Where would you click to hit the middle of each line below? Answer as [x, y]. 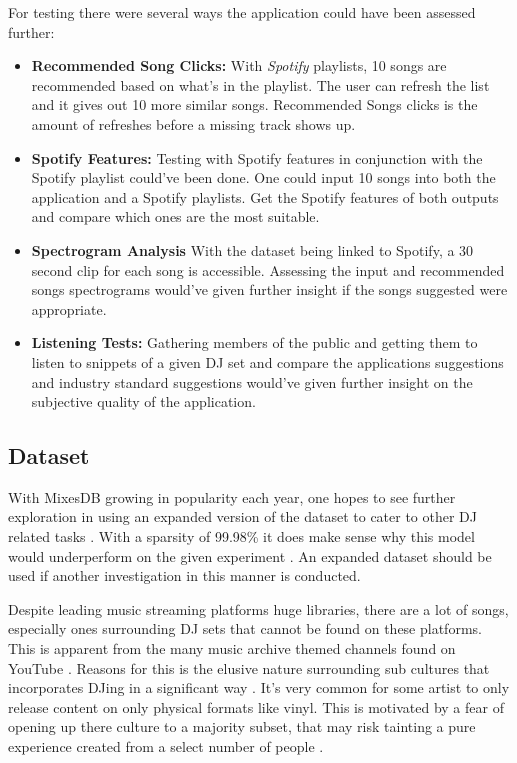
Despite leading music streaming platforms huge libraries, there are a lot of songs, [258, 608]
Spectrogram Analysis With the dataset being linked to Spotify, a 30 [252, 249]
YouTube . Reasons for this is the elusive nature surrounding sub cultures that [249, 667]
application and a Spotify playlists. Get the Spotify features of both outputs [265, 196]
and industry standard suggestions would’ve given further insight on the [252, 381]
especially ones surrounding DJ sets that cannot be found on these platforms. [245, 628]
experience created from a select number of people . [166, 746]
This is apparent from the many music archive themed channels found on [232, 648]
